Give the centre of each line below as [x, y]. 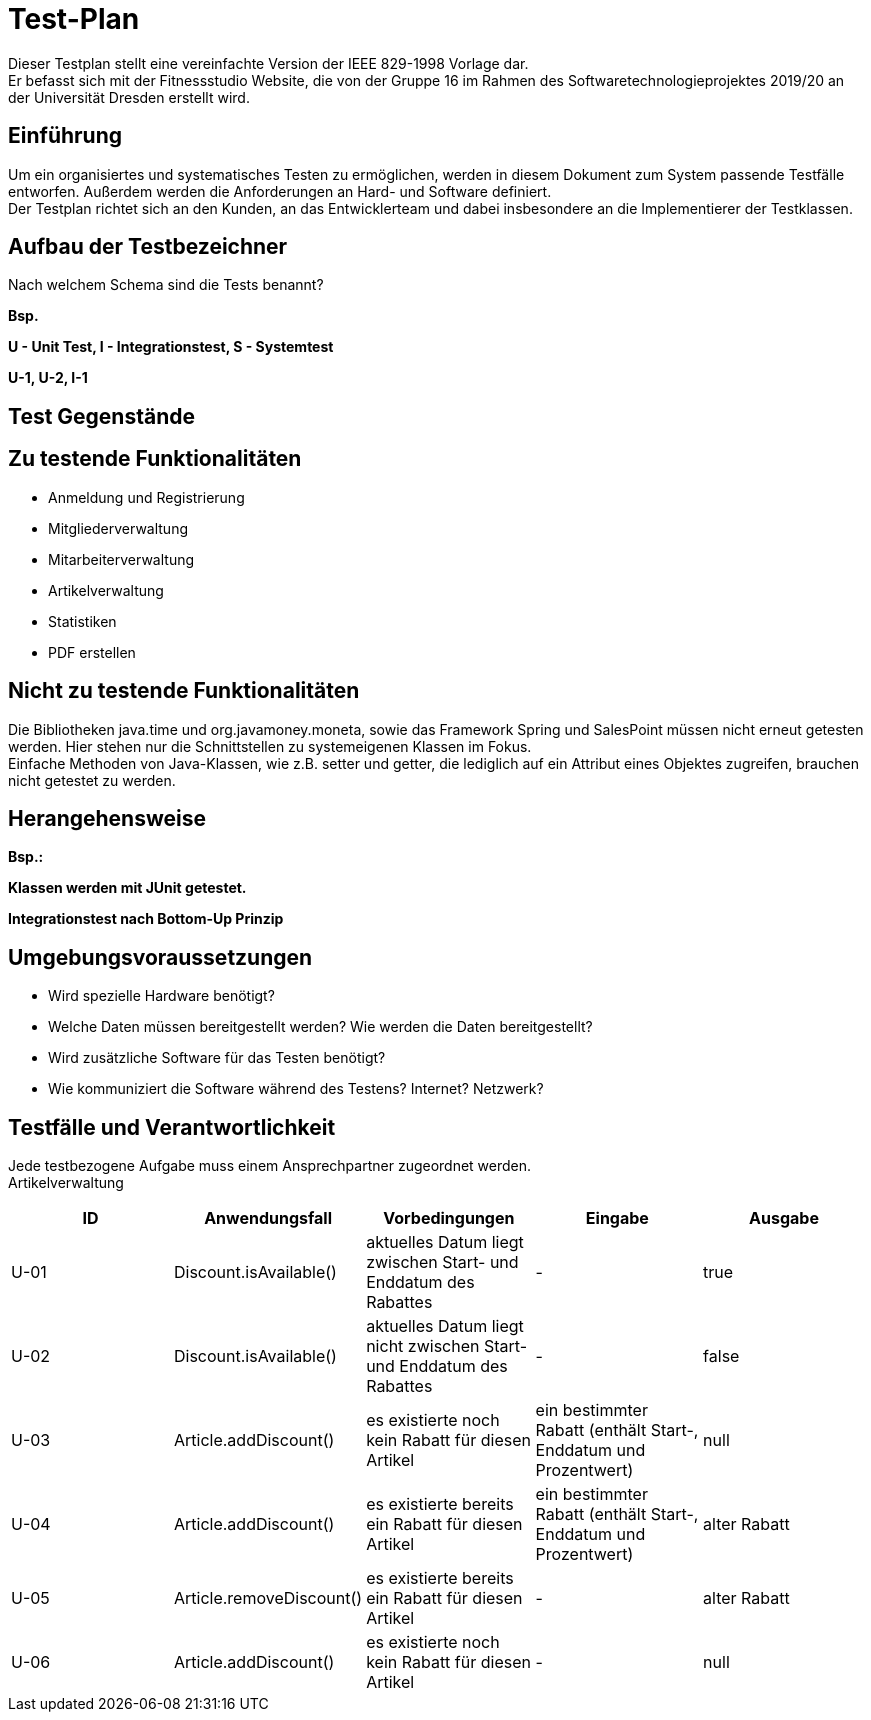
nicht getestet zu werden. [92, 780]
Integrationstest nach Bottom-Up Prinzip [146, 919]
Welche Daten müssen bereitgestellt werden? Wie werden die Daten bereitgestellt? [320, 1027]
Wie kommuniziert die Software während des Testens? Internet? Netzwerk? [296, 1089]
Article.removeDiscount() [268, 1598]
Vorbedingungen [449, 1218]
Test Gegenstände [102, 416]
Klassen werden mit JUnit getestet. [127, 888]
